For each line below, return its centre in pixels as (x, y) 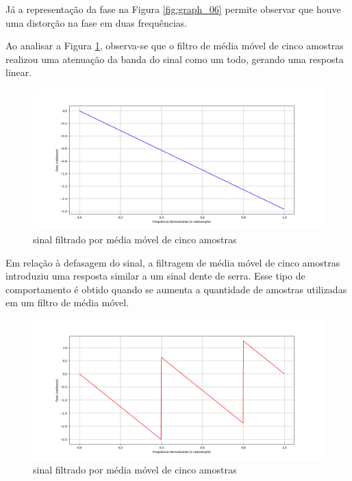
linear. (19, 72)
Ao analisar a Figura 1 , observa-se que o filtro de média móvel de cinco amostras (175, 46)
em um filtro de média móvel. (67, 303)
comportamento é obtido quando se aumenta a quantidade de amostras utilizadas (176, 289)
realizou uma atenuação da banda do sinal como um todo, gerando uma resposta (175, 59)
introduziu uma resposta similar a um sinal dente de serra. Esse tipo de (155, 276)
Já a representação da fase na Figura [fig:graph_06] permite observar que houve (173, 9)
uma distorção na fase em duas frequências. (97, 22)
